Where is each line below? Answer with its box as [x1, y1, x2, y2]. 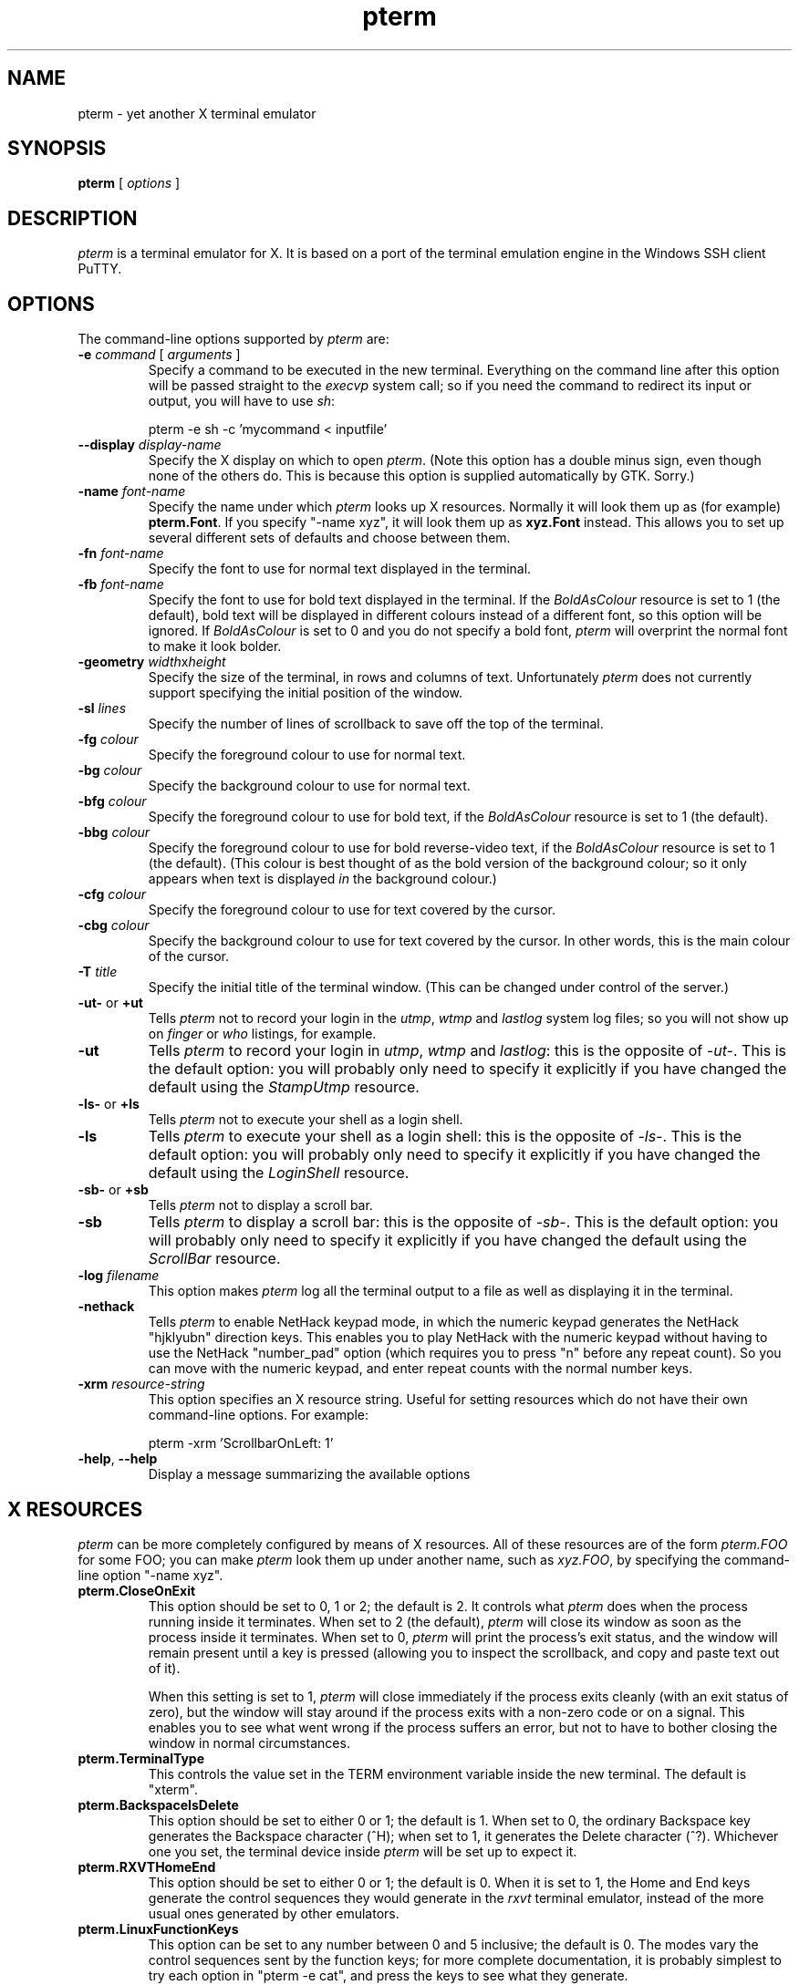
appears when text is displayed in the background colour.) [148, 871, 497, 887]
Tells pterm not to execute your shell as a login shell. [148, 1111, 463, 1128]
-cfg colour [78, 886, 146, 903]
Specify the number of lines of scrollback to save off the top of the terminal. [148, 716, 604, 732]
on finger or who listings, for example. [148, 1026, 377, 1042]
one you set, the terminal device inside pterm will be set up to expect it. [148, 1843, 577, 1859]
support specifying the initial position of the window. [148, 685, 463, 701]
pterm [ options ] [78, 175, 181, 191]
